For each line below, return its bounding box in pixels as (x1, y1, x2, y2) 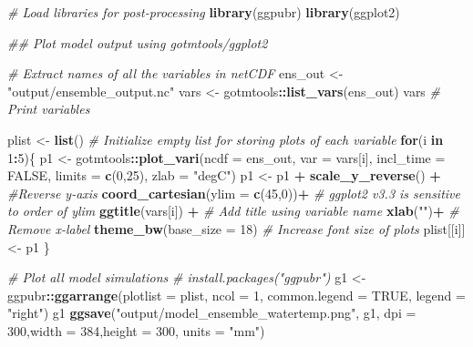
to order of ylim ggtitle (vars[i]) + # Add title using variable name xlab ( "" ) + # (7, 201, 459, 220)
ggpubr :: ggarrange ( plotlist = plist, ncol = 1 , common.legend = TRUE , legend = (7, 285, 466, 304)
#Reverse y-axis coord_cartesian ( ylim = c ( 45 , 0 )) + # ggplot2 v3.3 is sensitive (7, 183, 460, 202)
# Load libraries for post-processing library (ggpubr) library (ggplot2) (7, 3, 400, 21)
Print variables (7, 99, 90, 118)
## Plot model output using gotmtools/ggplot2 (7, 33, 268, 52)
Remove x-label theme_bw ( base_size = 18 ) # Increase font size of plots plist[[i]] (7, 219, 466, 238)
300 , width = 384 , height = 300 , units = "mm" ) (7, 321, 265, 340)
